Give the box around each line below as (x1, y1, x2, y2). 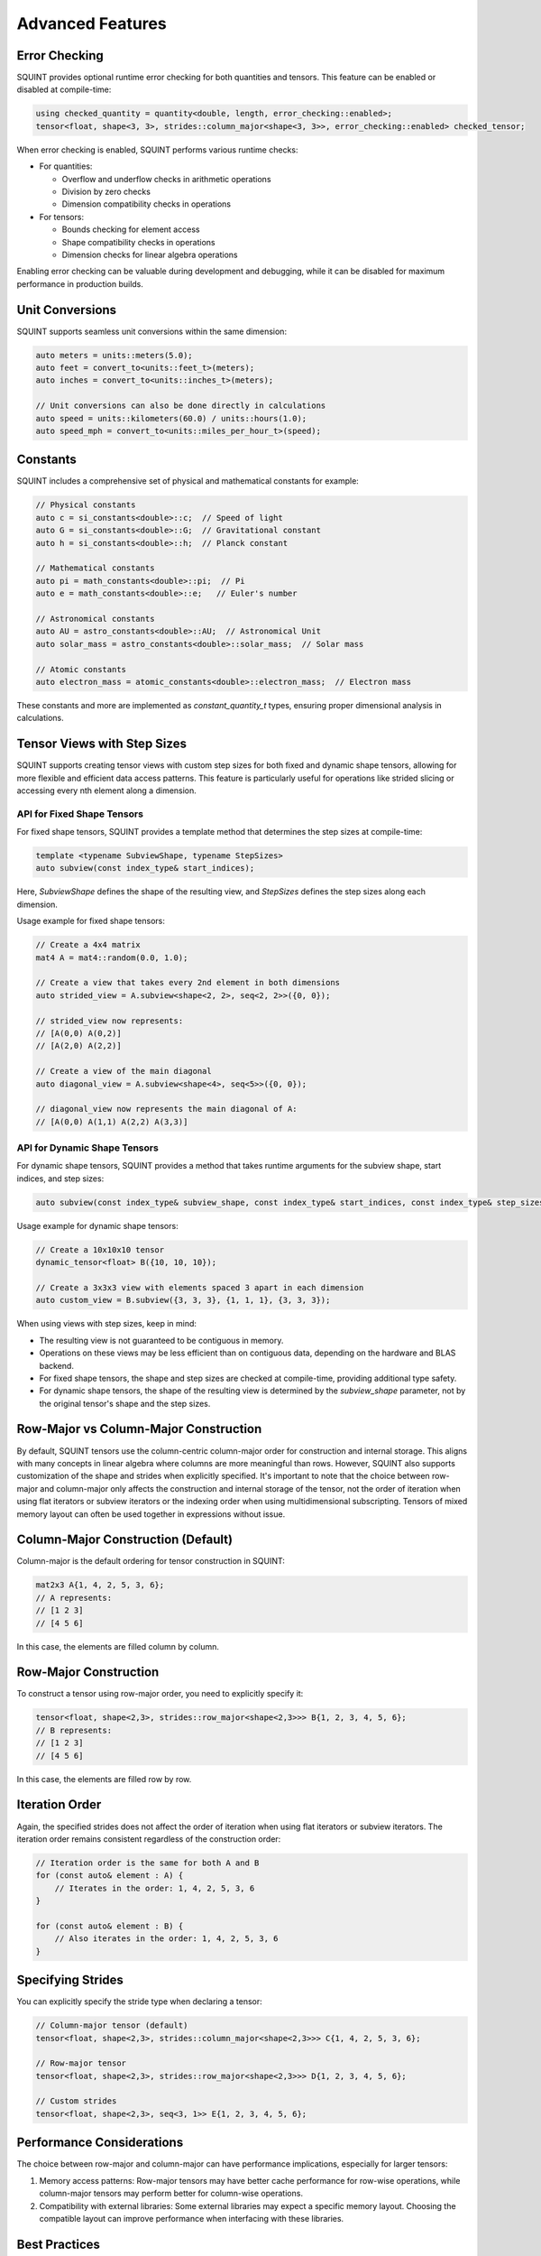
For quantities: (39, 161, 93, 171)
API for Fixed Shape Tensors (16, 808, 144, 820)
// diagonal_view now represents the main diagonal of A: (35, 1104, 298, 1114)
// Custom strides (35, 2096, 117, 2106)
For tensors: (39, 211, 85, 222)
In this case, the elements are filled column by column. (16, 1641, 220, 1651)
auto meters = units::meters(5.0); (35, 350, 193, 360)
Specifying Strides (16, 1973, 124, 1988)
